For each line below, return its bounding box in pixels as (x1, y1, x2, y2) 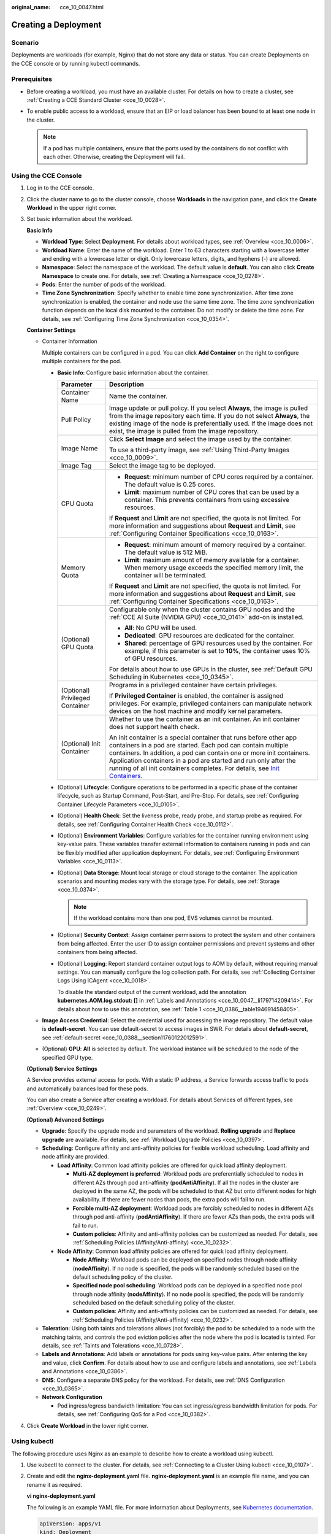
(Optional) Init (61, 739, 101, 748)
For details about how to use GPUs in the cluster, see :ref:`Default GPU (109, 665, 313, 673)
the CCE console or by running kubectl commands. (11, 60, 140, 67)
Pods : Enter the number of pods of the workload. (42, 281, 166, 288)
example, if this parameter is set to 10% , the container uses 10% (124, 646, 311, 655)
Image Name (61, 444, 98, 452)
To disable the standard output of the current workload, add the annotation (57, 988, 246, 995)
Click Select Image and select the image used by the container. (109, 434, 292, 443)
